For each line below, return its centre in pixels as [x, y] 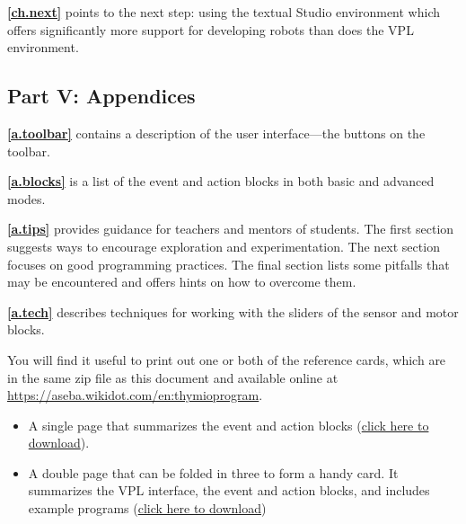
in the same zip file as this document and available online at [173, 377]
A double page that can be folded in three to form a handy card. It [213, 472]
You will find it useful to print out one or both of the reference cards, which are [227, 359]
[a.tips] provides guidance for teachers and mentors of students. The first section [231, 229]
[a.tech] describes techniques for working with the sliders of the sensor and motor [233, 311]
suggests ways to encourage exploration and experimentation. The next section [224, 246]
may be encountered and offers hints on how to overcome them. [182, 282]
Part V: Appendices [101, 96]
